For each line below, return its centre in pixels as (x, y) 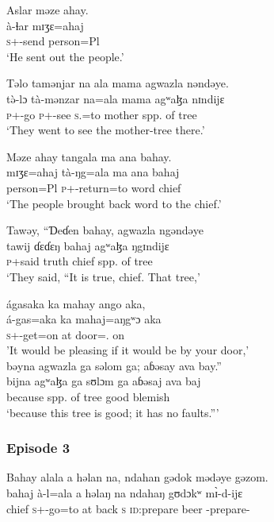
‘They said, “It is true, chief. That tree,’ (103, 276)
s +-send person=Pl (53, 41)
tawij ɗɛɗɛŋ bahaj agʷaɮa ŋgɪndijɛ (88, 245)
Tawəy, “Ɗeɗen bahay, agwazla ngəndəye (105, 230)
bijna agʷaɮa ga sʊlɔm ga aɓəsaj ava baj (104, 381)
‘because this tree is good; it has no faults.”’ (113, 412)
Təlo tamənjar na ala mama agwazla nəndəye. (118, 83)
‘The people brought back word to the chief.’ (114, 203)
